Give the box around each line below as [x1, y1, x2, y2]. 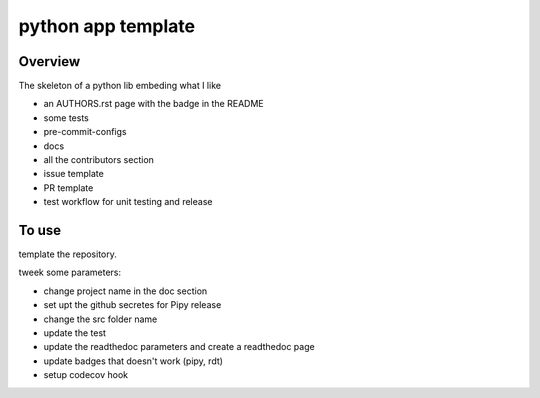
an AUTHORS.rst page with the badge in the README [43, 98, 264, 110]
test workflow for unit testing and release [43, 196, 213, 208]
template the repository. [18, 248, 117, 260]
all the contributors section [43, 154, 155, 166]
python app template [18, 15, 196, 37]
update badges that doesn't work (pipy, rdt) [43, 355, 224, 367]
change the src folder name [43, 313, 158, 325]
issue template [43, 168, 104, 180]
